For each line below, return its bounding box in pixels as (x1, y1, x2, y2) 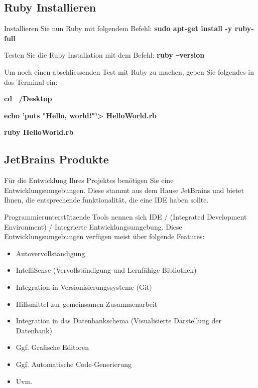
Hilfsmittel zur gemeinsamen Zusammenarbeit (16, 298, 158, 309)
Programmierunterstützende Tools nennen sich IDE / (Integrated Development (4, 212, 247, 222)
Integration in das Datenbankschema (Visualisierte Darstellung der (16, 315, 222, 326)
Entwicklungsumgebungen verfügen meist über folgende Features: (4, 231, 205, 242)
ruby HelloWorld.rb (4, 127, 74, 137)
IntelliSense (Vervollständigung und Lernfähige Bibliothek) (16, 265, 197, 275)
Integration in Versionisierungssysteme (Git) (16, 281, 152, 292)
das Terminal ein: (4, 76, 58, 87)
